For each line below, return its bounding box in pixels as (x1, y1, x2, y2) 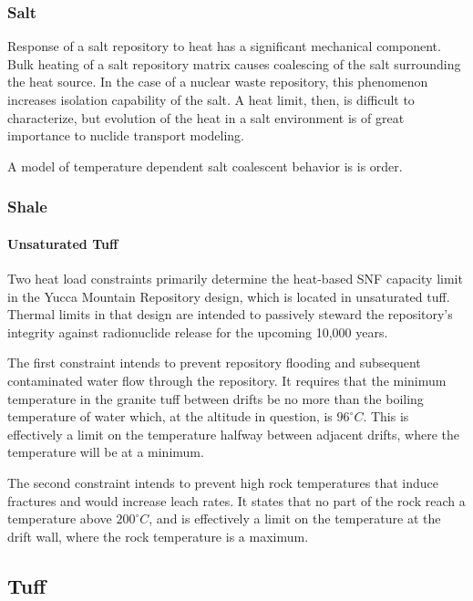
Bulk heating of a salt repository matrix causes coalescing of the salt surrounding (7, 54, 461, 73)
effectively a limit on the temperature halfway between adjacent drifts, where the (7, 424, 460, 443)
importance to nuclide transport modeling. (7, 126, 245, 145)
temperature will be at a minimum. (7, 442, 204, 461)
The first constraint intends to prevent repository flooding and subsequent (7, 353, 421, 372)
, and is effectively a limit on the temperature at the (149, 509, 441, 528)
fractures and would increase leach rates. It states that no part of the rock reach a (7, 491, 466, 510)
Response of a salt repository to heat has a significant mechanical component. (7, 36, 441, 56)
